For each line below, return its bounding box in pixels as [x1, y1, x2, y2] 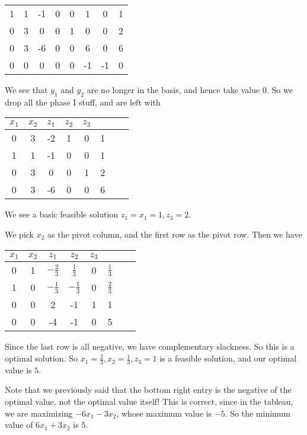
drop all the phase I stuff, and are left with [5, 95, 161, 108]
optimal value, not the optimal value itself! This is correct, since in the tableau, [5, 395, 293, 408]
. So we [266, 84, 293, 95]
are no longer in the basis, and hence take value [87, 84, 260, 95]
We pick [5, 228, 34, 240]
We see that [5, 84, 48, 95]
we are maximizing [5, 407, 73, 419]
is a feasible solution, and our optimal [159, 352, 297, 364]
